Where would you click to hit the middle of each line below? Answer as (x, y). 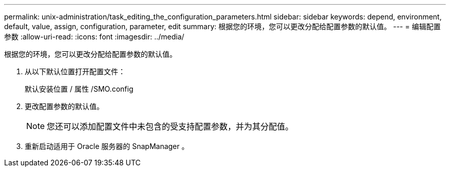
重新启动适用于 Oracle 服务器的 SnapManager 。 (107, 146)
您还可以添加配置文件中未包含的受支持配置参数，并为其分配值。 (170, 126)
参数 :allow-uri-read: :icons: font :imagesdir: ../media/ (94, 37)
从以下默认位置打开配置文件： (75, 71)
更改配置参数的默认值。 (64, 106)
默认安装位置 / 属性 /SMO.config (79, 89)
